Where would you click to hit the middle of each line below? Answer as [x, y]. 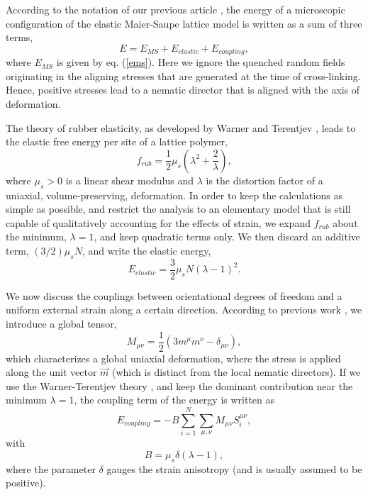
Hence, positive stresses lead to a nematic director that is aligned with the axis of [183, 90]
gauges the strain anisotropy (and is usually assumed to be [234, 468]
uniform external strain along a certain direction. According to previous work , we [184, 310]
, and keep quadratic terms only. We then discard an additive [227, 237]
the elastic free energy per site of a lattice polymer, [117, 141]
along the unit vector [51, 372]
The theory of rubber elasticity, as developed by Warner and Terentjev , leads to [181, 127]
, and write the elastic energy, [146, 250]
